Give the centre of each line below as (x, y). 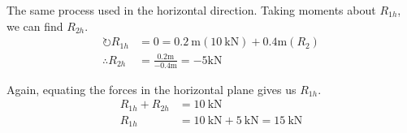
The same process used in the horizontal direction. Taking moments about (191, 10)
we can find (35, 26)
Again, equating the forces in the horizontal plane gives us (152, 89)
